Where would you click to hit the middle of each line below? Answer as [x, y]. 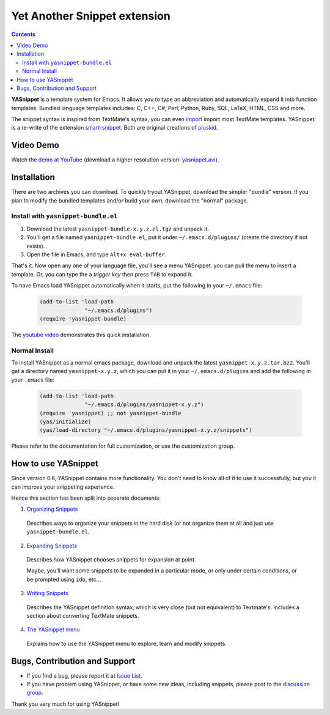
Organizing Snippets [52, 509]
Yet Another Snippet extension [91, 16]
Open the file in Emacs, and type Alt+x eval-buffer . [97, 254]
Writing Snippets [47, 593]
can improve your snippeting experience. [63, 487]
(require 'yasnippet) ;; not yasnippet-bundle [110, 413]
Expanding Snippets [52, 546]
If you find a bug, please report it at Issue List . [84, 675]
